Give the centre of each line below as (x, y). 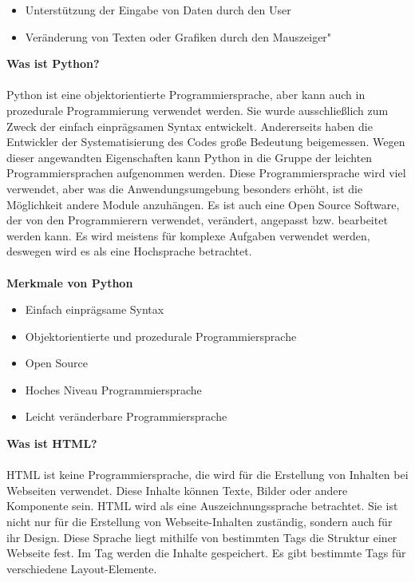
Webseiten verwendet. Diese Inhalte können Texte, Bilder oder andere (177, 490)
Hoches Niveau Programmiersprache (113, 389)
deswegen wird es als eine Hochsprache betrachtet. (129, 251)
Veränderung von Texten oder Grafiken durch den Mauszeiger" (178, 36)
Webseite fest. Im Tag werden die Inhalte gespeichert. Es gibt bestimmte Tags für (206, 553)
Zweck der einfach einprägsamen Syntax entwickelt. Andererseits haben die (190, 126)
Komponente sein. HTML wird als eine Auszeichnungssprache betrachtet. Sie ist (202, 506)
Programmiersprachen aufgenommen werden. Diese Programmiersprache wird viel (206, 173)
